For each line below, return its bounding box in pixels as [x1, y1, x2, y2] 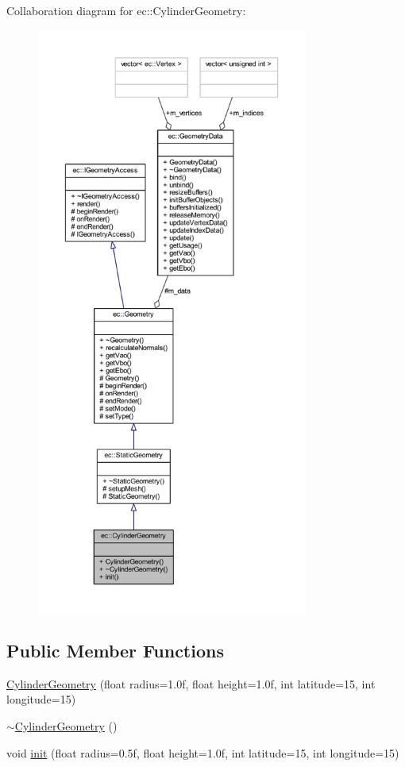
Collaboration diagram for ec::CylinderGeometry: [6, 2, 246, 18]
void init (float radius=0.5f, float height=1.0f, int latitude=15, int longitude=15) [6, 744, 399, 761]
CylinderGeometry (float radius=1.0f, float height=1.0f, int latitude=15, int [6, 675, 376, 692]
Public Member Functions [6, 638, 224, 662]
